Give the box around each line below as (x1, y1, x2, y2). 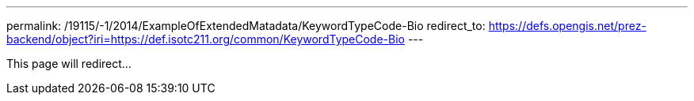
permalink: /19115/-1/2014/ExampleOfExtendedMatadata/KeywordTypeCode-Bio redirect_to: (6, 19, 486, 32)
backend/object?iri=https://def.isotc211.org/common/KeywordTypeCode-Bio (6, 32, 405, 46)
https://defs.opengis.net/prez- (488, 19, 646, 32)
